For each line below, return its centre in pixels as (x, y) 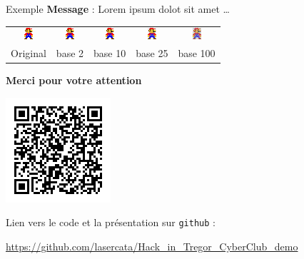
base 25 (152, 53)
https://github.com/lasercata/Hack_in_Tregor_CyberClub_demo (152, 247)
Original (29, 53)
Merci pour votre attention (74, 80)
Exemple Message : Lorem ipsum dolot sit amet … (118, 9)
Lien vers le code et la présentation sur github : (111, 222)
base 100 (197, 53)
